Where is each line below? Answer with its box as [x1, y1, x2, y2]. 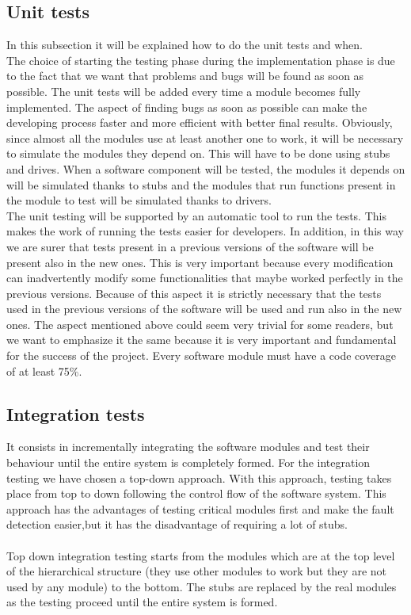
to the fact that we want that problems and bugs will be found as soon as [6, 67, 364, 84]
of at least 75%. [6, 362, 82, 379]
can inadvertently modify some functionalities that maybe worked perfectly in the [6, 269, 403, 286]
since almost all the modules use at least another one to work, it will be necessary [6, 129, 404, 146]
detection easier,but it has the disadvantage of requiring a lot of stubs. [6, 516, 348, 533]
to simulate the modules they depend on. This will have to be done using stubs [6, 145, 390, 162]
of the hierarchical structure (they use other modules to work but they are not [6, 563, 387, 579]
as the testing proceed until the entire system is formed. [6, 594, 278, 610]
